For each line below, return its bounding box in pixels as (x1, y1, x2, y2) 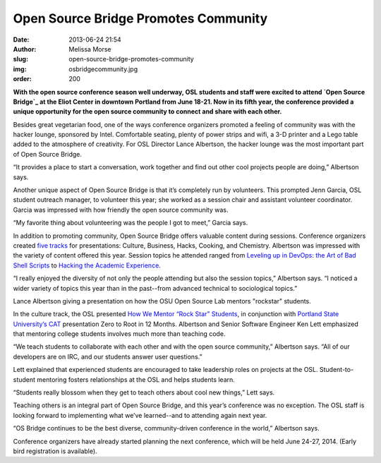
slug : (13, 55, 28, 64)
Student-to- (319, 366, 354, 374)
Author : (13, 44, 37, 53)
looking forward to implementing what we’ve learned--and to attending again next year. (13, 411, 267, 419)
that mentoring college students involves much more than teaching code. (13, 330, 226, 338)
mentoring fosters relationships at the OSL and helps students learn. (36, 375, 236, 384)
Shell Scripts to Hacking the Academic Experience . (13, 261, 162, 270)
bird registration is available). (13, 447, 98, 455)
